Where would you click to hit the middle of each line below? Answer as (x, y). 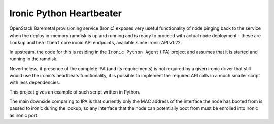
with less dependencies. (35, 83)
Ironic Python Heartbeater (65, 13)
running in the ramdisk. (33, 59)
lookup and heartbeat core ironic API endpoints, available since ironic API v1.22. (96, 43)
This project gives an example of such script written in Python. (75, 92)
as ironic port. (24, 115)
